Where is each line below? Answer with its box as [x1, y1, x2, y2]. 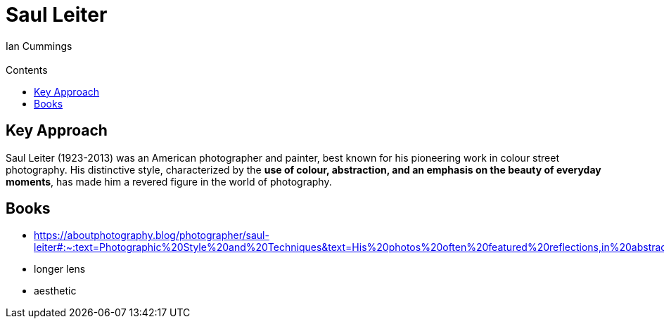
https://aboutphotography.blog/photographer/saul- [34, 229, 269, 242]
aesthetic [34, 285, 77, 297]
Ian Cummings [6, 39, 72, 52]
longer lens [34, 263, 86, 276]
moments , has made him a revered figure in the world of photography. [6, 175, 332, 188]
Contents [6, 63, 48, 76]
